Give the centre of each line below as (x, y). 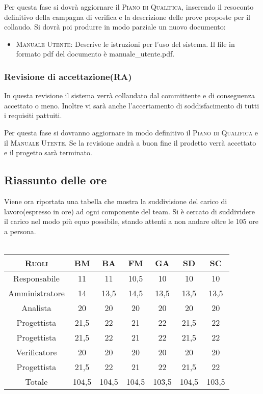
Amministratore (36, 293)
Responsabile (36, 278)
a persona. (20, 231)
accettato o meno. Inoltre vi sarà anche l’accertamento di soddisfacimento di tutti (132, 105)
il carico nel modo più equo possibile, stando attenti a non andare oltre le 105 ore (131, 221)
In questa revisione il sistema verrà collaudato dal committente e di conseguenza (129, 95)
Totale (36, 381)
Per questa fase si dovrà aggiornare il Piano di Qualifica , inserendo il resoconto (129, 7)
